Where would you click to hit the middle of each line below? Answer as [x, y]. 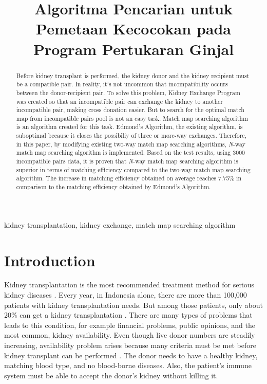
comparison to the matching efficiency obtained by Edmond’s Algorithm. [113, 187]
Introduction [50, 260]
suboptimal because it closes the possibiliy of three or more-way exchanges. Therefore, [131, 135]
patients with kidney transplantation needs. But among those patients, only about [133, 305]
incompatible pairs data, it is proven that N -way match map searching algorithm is [127, 161]
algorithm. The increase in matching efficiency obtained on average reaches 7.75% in [129, 178]
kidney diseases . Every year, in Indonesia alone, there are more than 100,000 [126, 295]
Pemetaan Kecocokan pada [133, 29]
